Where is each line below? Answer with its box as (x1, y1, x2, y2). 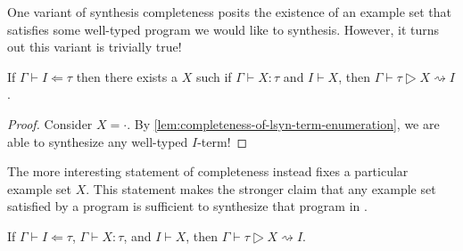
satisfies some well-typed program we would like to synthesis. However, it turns (7, 20, 440, 38)
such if (195, 67, 232, 85)
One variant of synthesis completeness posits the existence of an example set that (7, 3, 452, 20)
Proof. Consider (7, 114, 93, 133)
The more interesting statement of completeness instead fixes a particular (7, 162, 409, 181)
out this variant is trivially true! (7, 37, 182, 56)
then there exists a (76, 67, 178, 85)
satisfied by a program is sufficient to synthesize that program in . (7, 197, 368, 215)
